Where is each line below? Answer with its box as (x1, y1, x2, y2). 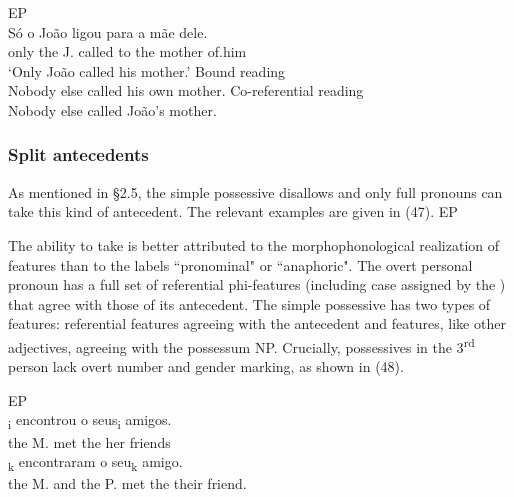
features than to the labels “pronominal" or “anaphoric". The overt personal (8, 254, 473, 275)
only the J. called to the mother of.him (8, 41, 247, 62)
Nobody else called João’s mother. (8, 99, 217, 120)
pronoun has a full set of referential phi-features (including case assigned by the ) (8, 274, 506, 295)
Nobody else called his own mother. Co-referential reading (8, 80, 364, 101)
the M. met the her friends (8, 431, 171, 452)
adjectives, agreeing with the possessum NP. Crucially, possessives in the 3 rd (8, 333, 475, 357)
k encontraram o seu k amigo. (8, 451, 183, 474)
